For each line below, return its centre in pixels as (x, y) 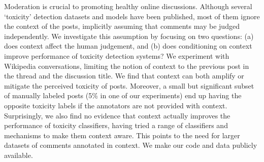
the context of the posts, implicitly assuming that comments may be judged (122, 26)
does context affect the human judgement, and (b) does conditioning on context (128, 46)
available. (19, 155)
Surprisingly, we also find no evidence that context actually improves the (117, 115)
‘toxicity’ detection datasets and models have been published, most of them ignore (132, 16)
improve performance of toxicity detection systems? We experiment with (117, 55)
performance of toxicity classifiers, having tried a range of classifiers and (116, 125)
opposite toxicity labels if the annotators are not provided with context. (116, 105)
